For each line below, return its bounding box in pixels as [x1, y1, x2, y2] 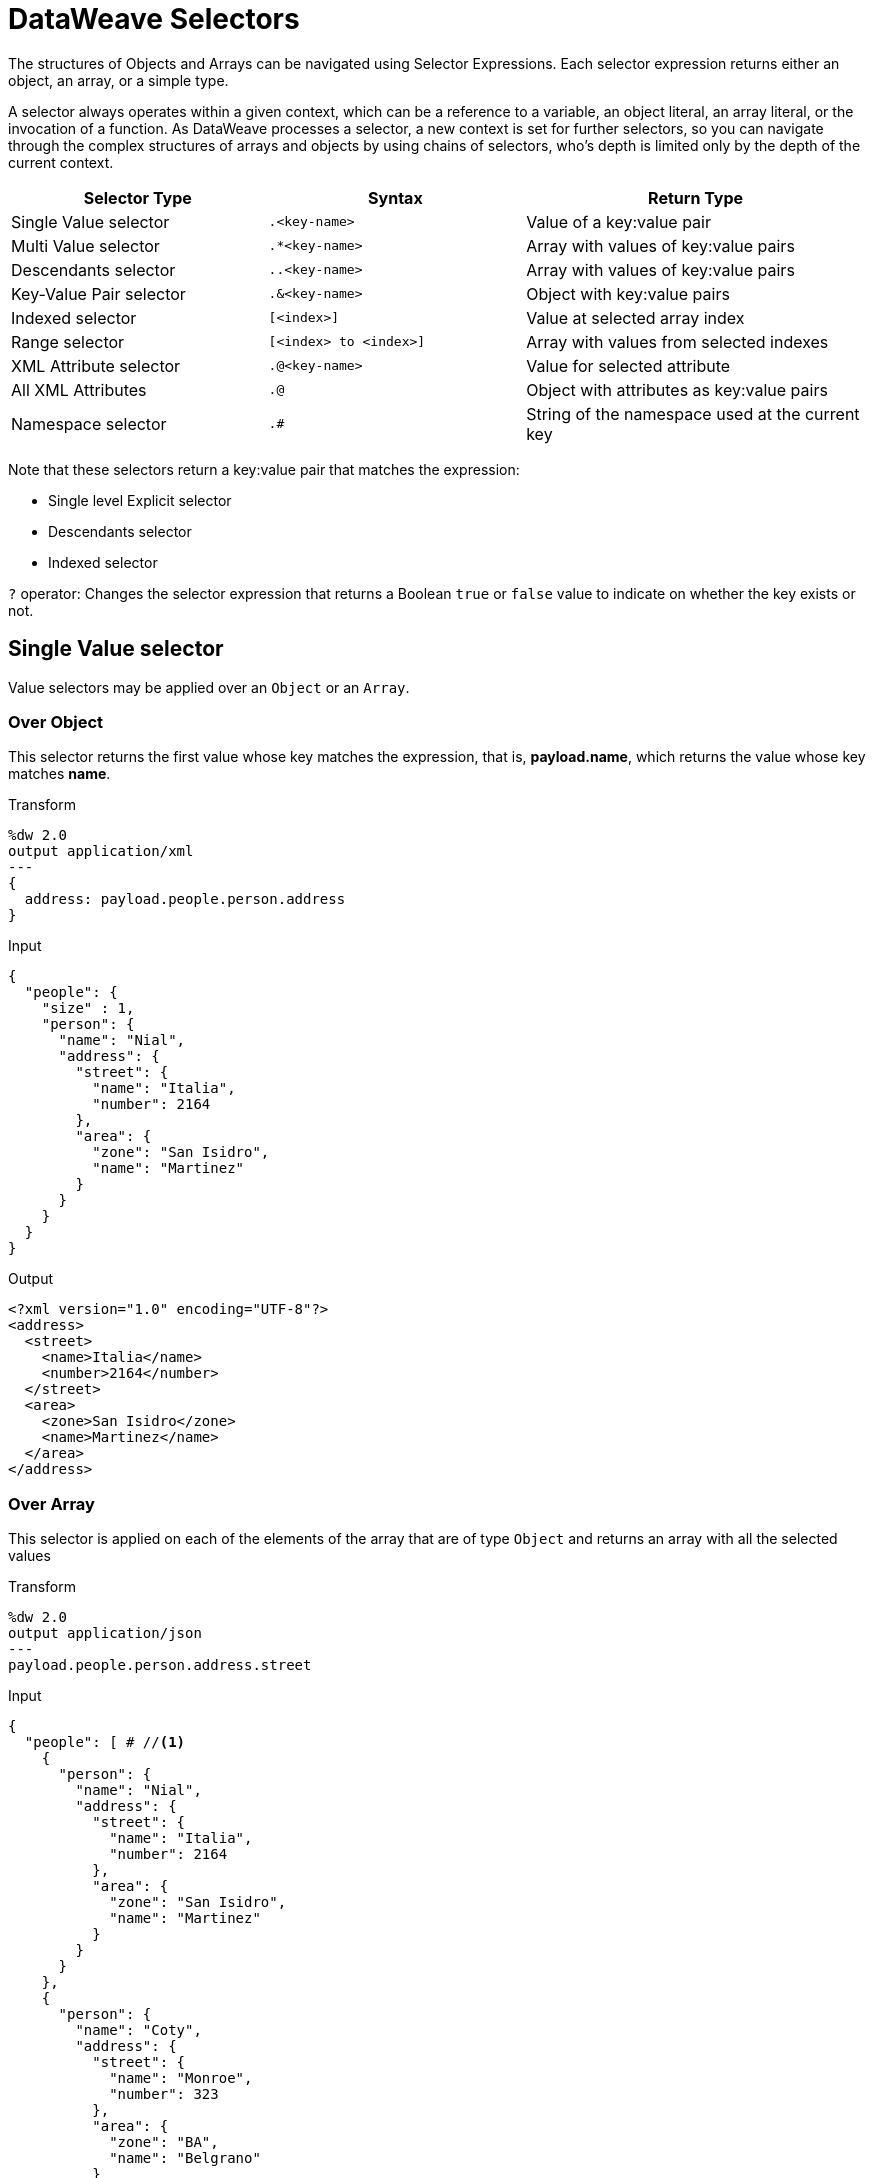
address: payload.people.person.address [24, 891, 346, 908]
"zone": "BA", [109, 2134, 219, 2151]
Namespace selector [11, 413, 167, 434]
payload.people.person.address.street [8, 1657, 312, 1674]
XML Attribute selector [11, 355, 181, 376]
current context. [8, 153, 114, 171]
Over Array [8, 1493, 95, 1514]
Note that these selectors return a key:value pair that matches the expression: [8, 460, 520, 478]
